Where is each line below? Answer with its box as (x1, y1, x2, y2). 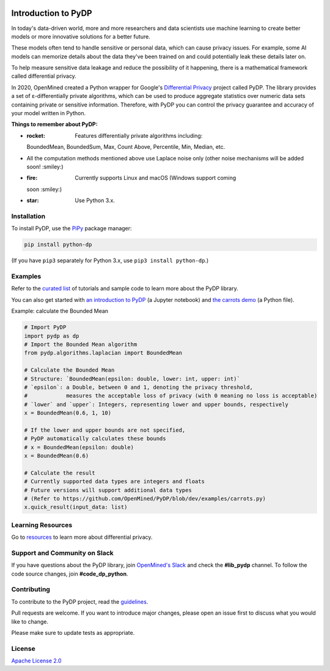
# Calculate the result (24, 469, 96, 476)
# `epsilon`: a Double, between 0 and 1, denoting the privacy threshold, (24, 383, 254, 391)
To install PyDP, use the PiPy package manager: (11, 225, 132, 232)
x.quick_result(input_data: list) (24, 504, 128, 511)
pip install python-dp (24, 241, 92, 248)
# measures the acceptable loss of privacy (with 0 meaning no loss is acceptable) (24, 392, 318, 399)
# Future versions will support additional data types (24, 487, 192, 493)
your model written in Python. (11, 110, 86, 117)
